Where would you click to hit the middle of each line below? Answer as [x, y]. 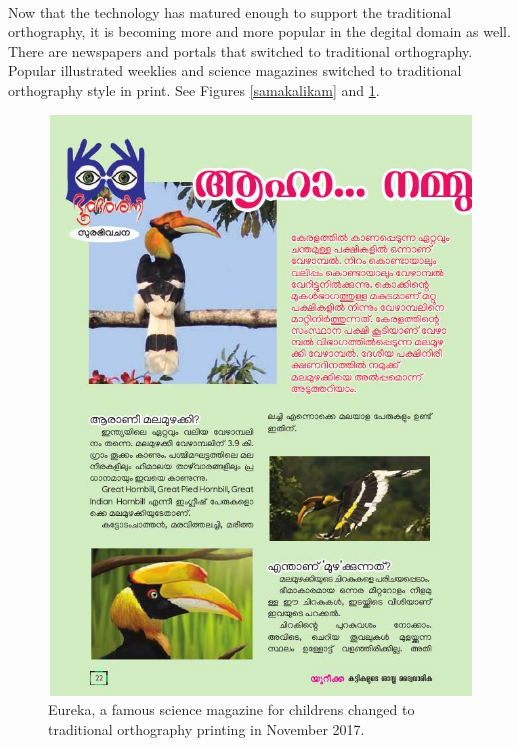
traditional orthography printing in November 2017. [206, 728]
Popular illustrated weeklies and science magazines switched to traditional [235, 70]
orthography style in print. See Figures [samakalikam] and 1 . [194, 89]
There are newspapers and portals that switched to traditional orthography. [240, 50]
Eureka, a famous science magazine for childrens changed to [231, 709]
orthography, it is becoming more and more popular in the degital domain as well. [259, 31]
